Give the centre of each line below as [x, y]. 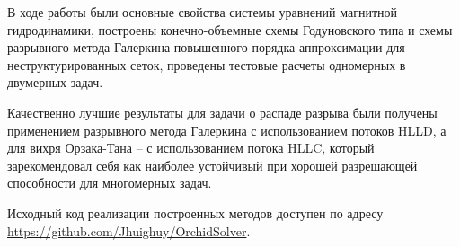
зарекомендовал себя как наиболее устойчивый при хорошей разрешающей [212, 165]
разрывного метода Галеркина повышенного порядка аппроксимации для [206, 47]
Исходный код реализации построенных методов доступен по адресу [195, 212]
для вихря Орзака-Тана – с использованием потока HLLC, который [191, 148]
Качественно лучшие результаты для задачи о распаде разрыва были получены [222, 112]
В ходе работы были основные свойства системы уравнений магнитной [203, 12]
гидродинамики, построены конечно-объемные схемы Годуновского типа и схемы [230, 29]
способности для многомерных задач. [110, 183]
